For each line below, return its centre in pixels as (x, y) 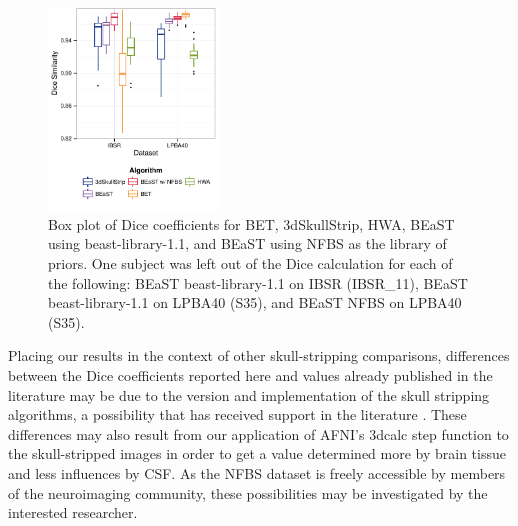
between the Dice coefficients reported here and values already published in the (250, 375)
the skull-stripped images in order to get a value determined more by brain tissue (257, 453)
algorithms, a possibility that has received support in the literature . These (237, 414)
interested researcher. (73, 512)
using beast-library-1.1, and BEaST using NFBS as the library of (247, 243)
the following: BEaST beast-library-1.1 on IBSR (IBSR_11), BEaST (258, 282)
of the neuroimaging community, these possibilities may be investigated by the (248, 492)
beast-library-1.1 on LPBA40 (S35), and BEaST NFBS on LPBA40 (255, 302)
